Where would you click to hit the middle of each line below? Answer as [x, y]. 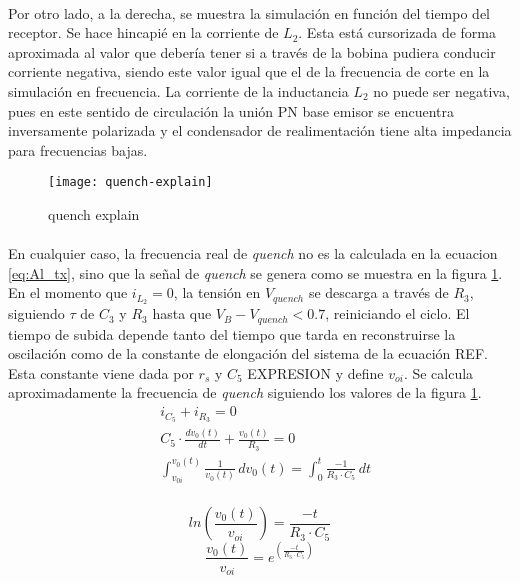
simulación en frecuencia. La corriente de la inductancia [178, 90]
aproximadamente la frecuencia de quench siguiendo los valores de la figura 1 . [245, 392]
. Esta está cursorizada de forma [397, 32]
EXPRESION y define [315, 372]
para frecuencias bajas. [78, 149]
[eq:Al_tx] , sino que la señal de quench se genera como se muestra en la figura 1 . [255, 272]
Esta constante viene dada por [101, 372]
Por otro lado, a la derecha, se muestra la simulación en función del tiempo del [249, 12]
